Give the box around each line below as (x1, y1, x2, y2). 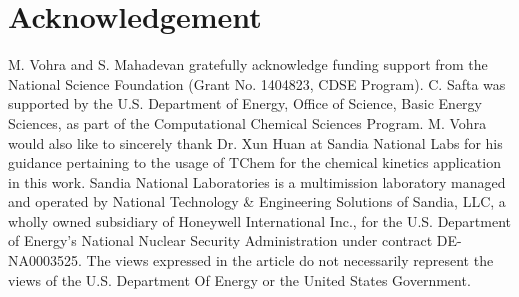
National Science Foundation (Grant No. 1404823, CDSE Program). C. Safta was (8, 73, 506, 94)
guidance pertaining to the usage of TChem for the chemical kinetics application (8, 152, 501, 173)
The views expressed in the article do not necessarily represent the (86, 250, 494, 271)
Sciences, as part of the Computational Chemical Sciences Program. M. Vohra (8, 112, 487, 133)
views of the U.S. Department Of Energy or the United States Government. (8, 269, 471, 290)
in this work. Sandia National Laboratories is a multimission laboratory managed (8, 171, 506, 192)
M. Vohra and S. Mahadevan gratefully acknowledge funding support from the (8, 54, 488, 75)
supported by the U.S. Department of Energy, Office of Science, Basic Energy (8, 93, 482, 114)
